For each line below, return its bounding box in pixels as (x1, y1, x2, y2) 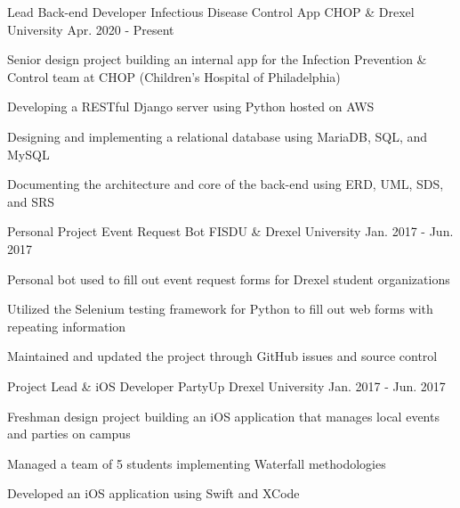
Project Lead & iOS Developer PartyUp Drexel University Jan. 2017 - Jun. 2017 (7, 376, 446, 395)
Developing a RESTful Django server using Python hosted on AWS (7, 97, 375, 116)
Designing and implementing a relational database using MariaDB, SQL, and (7, 127, 428, 145)
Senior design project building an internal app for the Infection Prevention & (7, 50, 427, 69)
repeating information (7, 316, 126, 335)
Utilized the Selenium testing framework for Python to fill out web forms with (7, 299, 433, 318)
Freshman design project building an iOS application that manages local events (7, 406, 440, 425)
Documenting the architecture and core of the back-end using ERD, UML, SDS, (7, 175, 444, 193)
